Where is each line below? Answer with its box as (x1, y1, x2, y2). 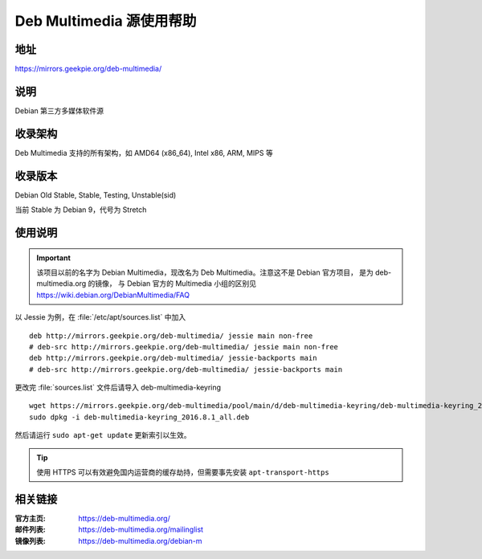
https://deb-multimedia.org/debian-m (78, 536, 202, 545)
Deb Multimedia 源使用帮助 (14, 12, 197, 30)
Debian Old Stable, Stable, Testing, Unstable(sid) (14, 190, 177, 200)
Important (36, 253, 71, 263)
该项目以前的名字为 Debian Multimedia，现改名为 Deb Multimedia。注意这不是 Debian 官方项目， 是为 (36, 267, 374, 277)
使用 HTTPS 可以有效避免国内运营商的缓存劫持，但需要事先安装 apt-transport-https (36, 467, 329, 477)
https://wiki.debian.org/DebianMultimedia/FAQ (36, 290, 190, 300)
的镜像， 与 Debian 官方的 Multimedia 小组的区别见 (88, 279, 257, 288)
